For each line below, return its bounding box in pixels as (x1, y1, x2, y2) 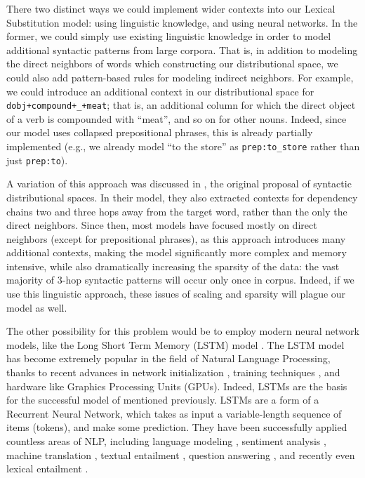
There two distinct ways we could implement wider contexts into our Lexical (6, 1, 336, 15)
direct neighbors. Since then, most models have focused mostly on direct (6, 218, 317, 232)
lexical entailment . (6, 461, 88, 476)
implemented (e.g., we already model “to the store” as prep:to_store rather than (6, 139, 360, 153)
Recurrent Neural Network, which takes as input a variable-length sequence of (6, 406, 342, 420)
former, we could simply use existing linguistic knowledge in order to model (6, 29, 331, 44)
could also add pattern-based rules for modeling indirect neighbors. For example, (6, 69, 354, 84)
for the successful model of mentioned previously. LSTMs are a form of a (6, 392, 319, 407)
